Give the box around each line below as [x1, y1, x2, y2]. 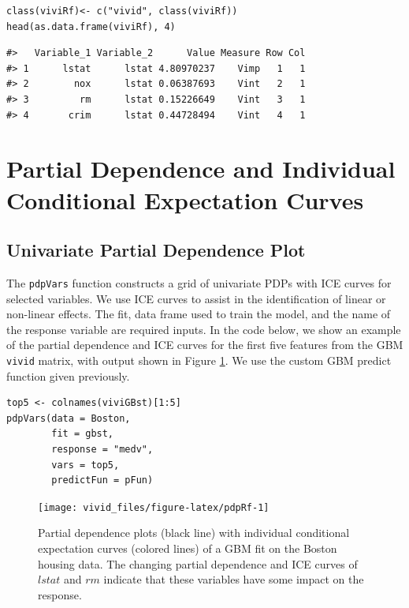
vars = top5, [51, 459, 120, 471]
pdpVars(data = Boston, [6, 412, 131, 424]
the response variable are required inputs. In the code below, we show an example [6, 321, 401, 337]
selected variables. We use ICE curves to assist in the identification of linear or [6, 290, 386, 306]
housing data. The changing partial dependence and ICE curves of [38, 555, 358, 572]
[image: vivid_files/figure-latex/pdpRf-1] [38, 501, 270, 513]
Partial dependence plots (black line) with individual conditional [38, 524, 350, 541]
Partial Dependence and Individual [6, 152, 396, 185]
